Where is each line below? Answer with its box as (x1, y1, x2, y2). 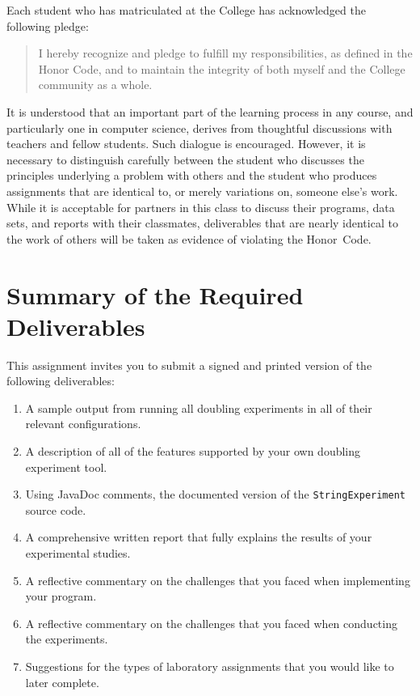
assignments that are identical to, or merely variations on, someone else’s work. (6, 182, 398, 199)
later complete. (25, 673, 99, 690)
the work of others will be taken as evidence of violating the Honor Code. (6, 230, 372, 247)
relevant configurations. (25, 415, 141, 432)
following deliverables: (6, 372, 115, 389)
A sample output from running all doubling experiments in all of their (25, 399, 372, 416)
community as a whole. (38, 76, 153, 93)
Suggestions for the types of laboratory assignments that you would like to (25, 658, 394, 674)
